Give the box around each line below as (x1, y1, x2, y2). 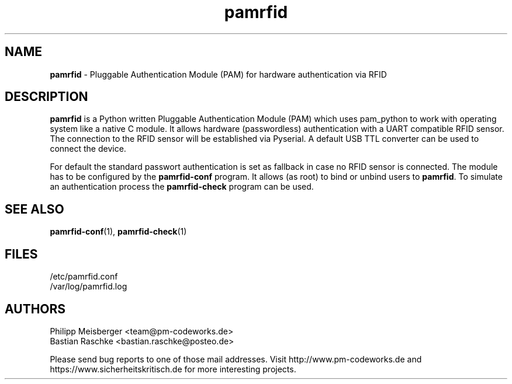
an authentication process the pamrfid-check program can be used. (50, 181, 314, 192)
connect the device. (50, 144, 126, 154)
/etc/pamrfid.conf (50, 271, 118, 282)
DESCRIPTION (5, 89, 88, 104)
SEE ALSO (5, 201, 64, 217)
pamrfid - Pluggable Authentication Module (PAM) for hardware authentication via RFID (50, 69, 387, 79)
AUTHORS (5, 301, 66, 316)
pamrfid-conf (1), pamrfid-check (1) (50, 226, 187, 237)
